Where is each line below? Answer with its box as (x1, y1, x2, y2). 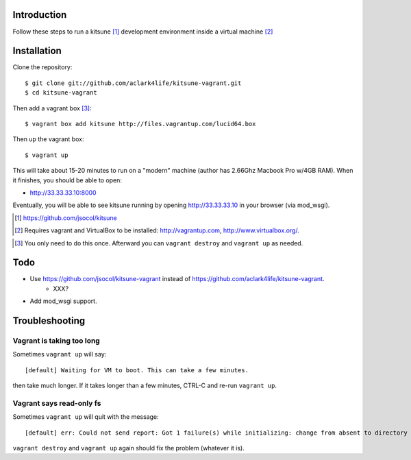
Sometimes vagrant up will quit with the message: (12, 413, 159, 421)
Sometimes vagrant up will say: (12, 350, 107, 359)
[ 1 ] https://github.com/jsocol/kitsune (14, 213, 117, 222)
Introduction (12, 9, 67, 21)
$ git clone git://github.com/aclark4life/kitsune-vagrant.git (25, 79, 242, 87)
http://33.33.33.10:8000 (29, 189, 97, 197)
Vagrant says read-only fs (12, 398, 101, 408)
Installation (12, 45, 62, 57)
